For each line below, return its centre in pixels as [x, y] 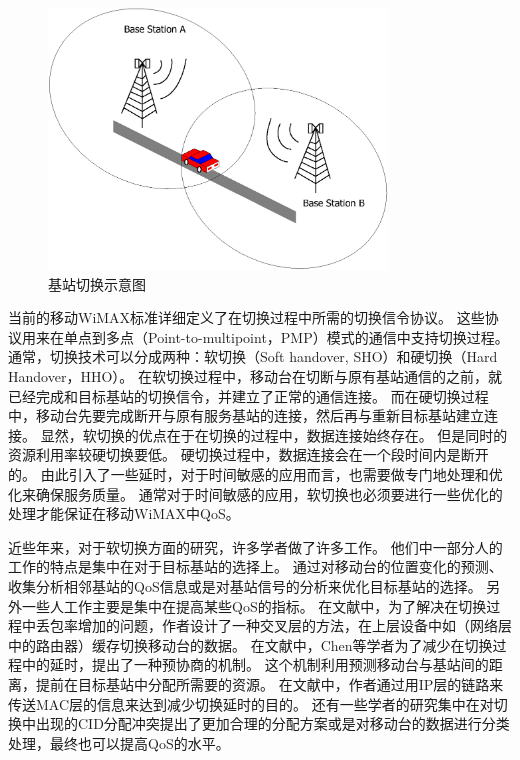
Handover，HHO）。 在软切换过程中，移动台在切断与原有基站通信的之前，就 [255, 376]
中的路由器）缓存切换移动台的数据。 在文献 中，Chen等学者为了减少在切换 [250, 644]
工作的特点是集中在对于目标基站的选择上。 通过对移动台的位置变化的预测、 [255, 566]
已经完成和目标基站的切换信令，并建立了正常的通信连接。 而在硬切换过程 [248, 395]
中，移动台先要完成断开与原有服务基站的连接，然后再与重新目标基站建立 [246, 415]
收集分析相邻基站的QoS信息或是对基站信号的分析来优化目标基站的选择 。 [245, 585]
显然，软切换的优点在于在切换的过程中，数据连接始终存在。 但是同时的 [274, 434]
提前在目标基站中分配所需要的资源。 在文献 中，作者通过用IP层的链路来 [269, 683]
